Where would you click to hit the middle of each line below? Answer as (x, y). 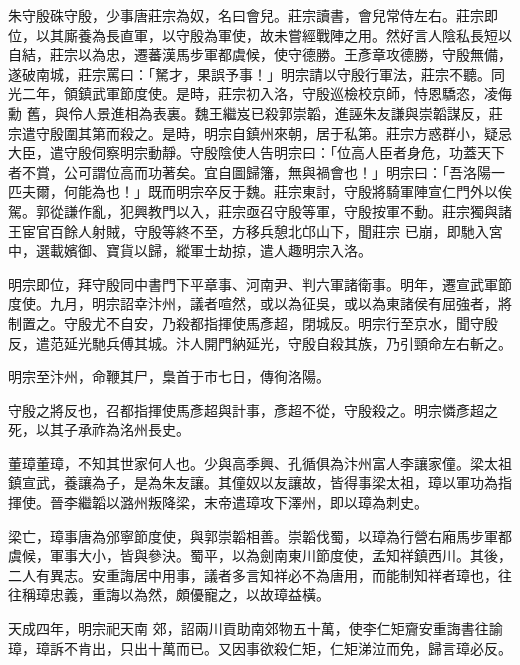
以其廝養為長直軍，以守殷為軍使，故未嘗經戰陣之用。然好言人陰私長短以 (273, 34)
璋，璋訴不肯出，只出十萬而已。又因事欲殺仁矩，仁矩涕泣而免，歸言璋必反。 (260, 647)
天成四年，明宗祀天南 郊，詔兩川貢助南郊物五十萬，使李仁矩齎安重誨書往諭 (255, 628)
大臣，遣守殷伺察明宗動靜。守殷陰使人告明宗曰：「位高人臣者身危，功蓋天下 (256, 152)
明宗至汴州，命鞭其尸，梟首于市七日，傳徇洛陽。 (169, 376)
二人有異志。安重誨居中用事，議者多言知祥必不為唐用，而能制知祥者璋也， (253, 574)
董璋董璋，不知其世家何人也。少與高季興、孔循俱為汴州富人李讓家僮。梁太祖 (260, 462)
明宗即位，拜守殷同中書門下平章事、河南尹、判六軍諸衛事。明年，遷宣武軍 (253, 283)
